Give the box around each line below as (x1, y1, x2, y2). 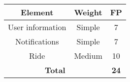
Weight (74, 6, 102, 18)
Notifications (15, 36, 59, 47)
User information (8, 21, 66, 33)
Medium (74, 50, 102, 61)
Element (21, 6, 54, 18)
